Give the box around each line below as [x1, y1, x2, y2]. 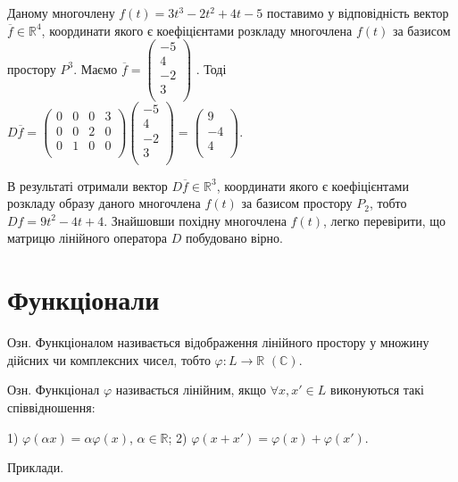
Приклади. [7, 458, 64, 477]
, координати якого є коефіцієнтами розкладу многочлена [41, 21, 353, 39]
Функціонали [7, 281, 160, 318]
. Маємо [73, 59, 118, 78]
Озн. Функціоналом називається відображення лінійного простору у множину [7, 333, 429, 352]
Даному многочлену [7, 4, 115, 21]
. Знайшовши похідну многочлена [104, 211, 287, 229]
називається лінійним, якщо [115, 380, 267, 399]
